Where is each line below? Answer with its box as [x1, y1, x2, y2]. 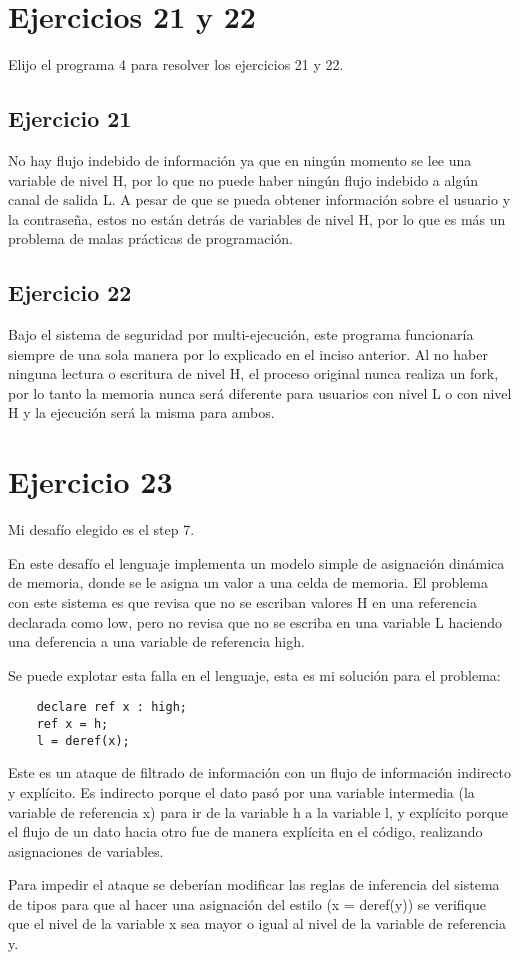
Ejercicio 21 [8, 103, 132, 134]
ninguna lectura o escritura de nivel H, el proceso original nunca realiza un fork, [8, 363, 499, 384]
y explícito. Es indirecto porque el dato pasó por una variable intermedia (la [8, 781, 475, 802]
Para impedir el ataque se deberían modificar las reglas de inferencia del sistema [8, 874, 500, 895]
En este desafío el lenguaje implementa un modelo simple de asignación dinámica [8, 552, 505, 573]
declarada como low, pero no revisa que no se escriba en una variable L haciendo [8, 611, 503, 632]
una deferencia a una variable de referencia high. [8, 631, 305, 652]
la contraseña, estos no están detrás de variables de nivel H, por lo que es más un [8, 208, 506, 229]
